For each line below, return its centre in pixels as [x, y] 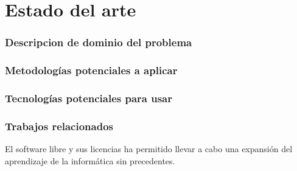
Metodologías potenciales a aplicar [91, 70]
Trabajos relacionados [59, 126]
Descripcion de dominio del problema [99, 42]
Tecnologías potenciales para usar [89, 98]
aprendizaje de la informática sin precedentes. [90, 160]
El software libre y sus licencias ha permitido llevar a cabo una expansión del [149, 149]
